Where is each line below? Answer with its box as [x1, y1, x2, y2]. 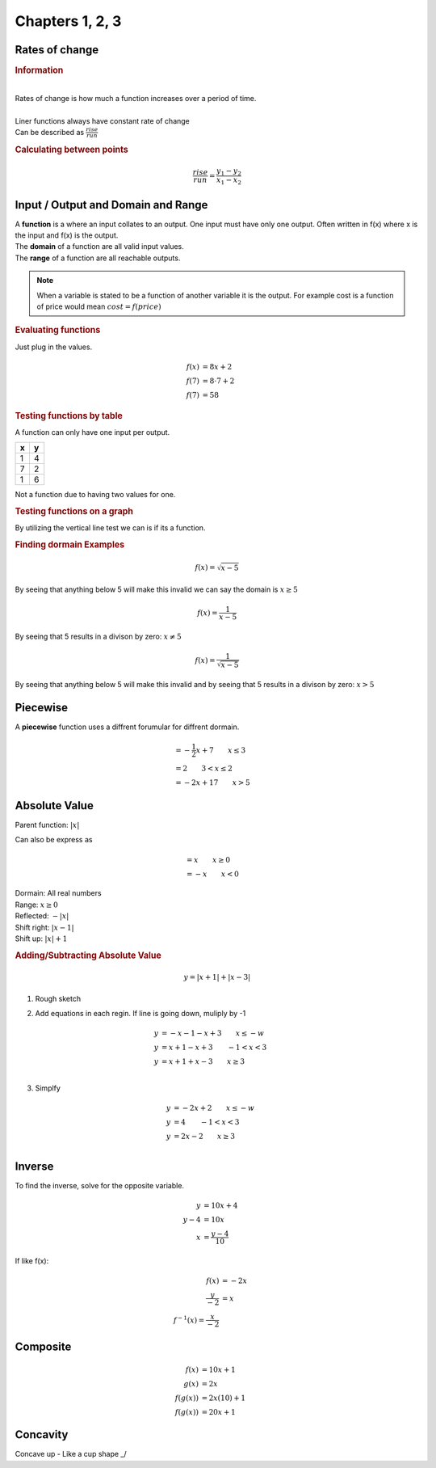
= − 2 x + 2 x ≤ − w [174, 1103, 255, 1113]
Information [15, 65, 64, 76]
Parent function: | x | [15, 820, 80, 829]
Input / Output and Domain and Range [15, 198, 208, 212]
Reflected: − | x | [15, 911, 69, 921]
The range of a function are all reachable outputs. [15, 253, 181, 263]
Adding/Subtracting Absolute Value [15, 950, 161, 961]
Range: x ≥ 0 [15, 900, 58, 909]
